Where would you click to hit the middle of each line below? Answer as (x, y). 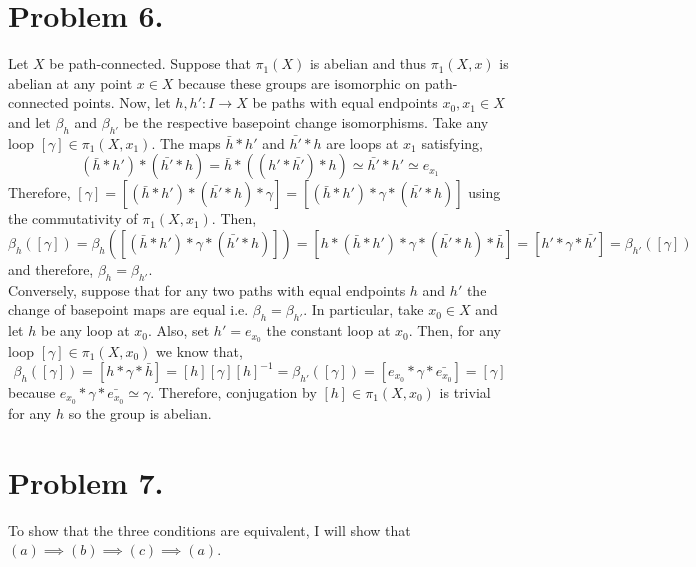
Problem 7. (86, 481)
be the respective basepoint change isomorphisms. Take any (306, 121)
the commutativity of (73, 218)
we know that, (199, 350)
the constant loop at (328, 330)
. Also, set (179, 330)
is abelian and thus (368, 63)
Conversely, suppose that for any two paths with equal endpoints (207, 289)
